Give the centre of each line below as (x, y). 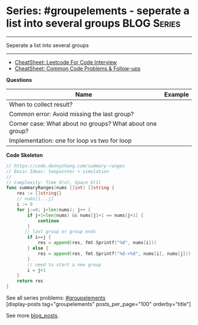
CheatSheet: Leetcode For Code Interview (66, 62)
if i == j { (39, 237)
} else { (38, 248)
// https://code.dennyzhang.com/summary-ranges (66, 166)
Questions (19, 80)
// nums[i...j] (35, 199)
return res (30, 281)
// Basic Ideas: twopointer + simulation (58, 171)
